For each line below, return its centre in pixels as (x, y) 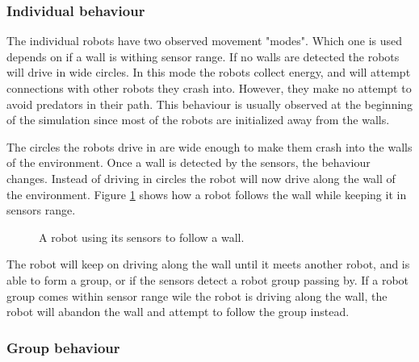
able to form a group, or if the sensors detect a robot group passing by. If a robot (208, 279)
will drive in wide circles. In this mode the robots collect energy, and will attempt (209, 72)
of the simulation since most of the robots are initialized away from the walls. (198, 120)
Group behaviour (63, 347)
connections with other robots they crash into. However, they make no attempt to (209, 88)
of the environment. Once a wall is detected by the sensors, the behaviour (189, 162)
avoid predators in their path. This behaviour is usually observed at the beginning (210, 104)
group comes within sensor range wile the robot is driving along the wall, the (197, 295)
